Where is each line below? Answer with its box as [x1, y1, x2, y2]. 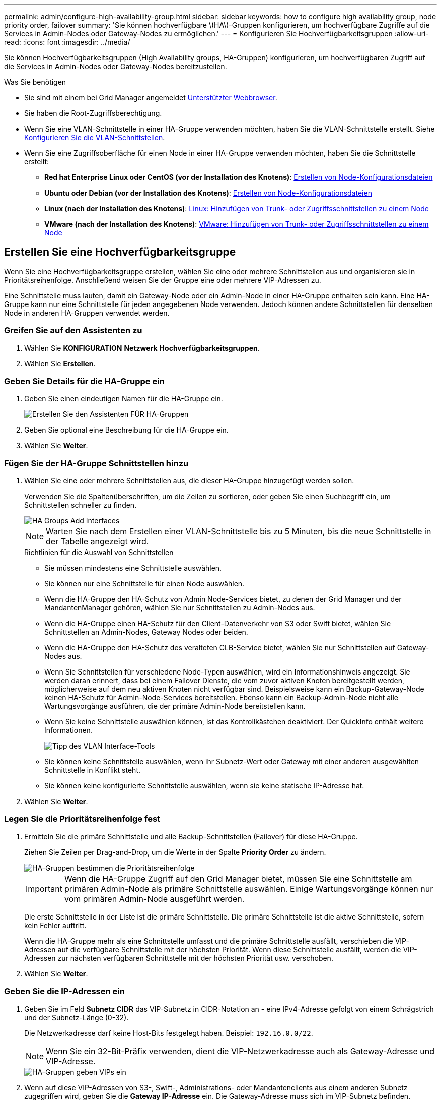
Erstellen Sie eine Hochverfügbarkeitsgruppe [4, 246, 236, 259]
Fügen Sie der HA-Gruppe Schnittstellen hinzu [4, 458, 189, 468]
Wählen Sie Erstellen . [24, 359, 96, 368]
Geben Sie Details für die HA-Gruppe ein [4, 376, 165, 386]
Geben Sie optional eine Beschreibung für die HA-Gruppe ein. [24, 425, 229, 435]
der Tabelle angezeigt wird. [46, 536, 149, 547]
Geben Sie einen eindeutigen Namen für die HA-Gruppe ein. [24, 394, 223, 403]
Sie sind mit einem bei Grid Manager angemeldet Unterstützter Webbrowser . [24, 93, 277, 102]
